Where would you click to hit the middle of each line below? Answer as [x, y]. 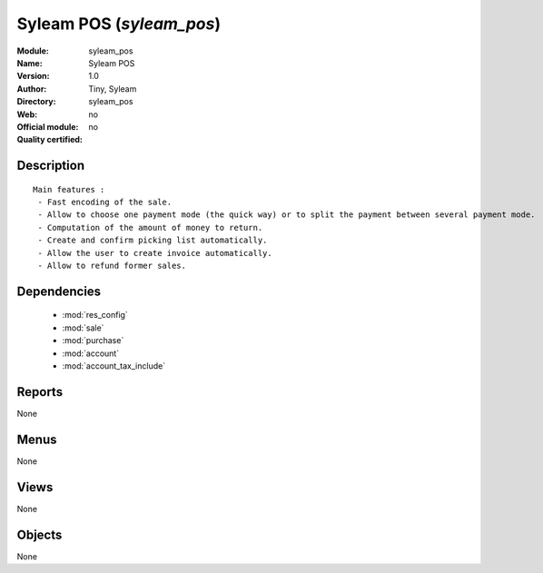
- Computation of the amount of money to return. [150, 227]
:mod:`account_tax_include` [114, 366]
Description [51, 166]
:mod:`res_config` [95, 315]
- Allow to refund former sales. [112, 266]
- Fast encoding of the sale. [105, 203]
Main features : [69, 189]
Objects [39, 534]
